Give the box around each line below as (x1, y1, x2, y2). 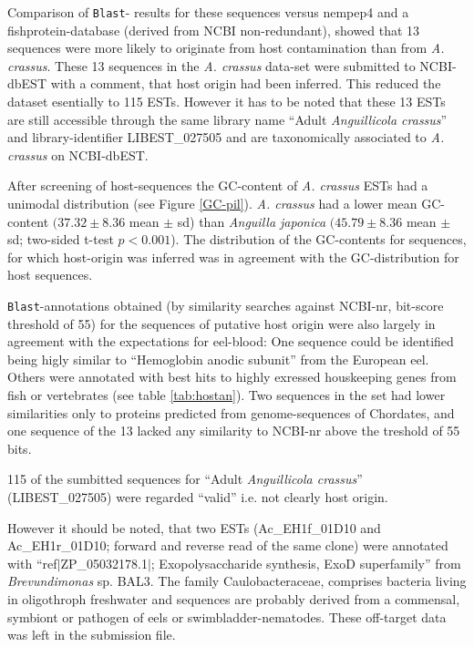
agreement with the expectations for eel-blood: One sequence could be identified (7, 332, 454, 351)
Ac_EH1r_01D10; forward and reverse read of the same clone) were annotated (7, 536, 448, 555)
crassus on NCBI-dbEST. (7, 145, 149, 164)
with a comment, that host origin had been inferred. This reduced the (50, 74, 441, 93)
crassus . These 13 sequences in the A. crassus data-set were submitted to (7, 56, 416, 75)
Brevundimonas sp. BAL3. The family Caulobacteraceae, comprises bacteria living (7, 571, 467, 591)
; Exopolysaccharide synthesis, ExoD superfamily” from (150, 553, 461, 572)
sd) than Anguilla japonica (177, 211, 326, 231)
